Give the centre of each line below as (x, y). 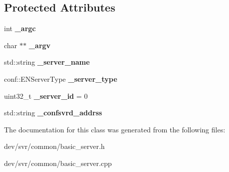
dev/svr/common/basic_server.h (54, 146)
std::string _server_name (47, 62)
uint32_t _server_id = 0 (46, 96)
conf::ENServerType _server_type (61, 78)
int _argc (20, 28)
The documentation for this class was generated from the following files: (115, 129)
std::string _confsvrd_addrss (53, 113)
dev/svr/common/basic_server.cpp (58, 163)
